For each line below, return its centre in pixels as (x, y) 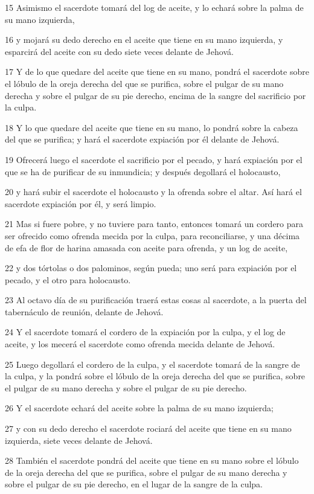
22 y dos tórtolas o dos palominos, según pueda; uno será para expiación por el (151, 268)
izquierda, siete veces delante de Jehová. (79, 440)
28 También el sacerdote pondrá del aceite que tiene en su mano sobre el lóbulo (152, 460)
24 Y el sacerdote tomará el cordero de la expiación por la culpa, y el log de (145, 332)
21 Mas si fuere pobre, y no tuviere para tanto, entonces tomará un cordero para (154, 224)
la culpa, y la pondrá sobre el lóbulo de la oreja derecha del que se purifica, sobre (155, 376)
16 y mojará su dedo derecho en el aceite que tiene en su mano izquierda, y (144, 40)
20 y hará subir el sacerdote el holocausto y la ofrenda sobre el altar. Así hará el (153, 192)
